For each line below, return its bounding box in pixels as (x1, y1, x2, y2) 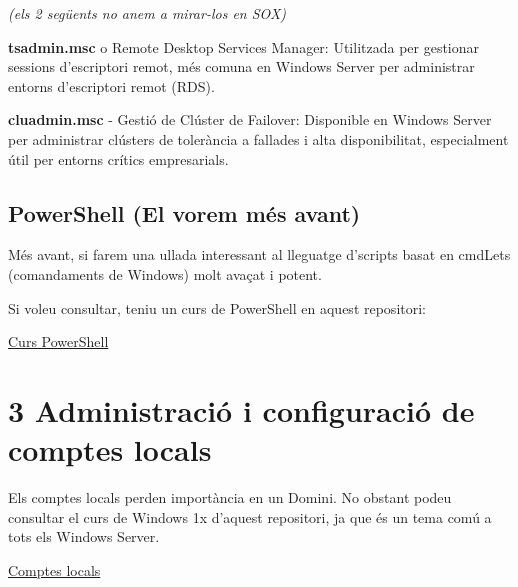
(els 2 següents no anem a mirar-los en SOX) (8, 3, 287, 23)
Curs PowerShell (8, 331, 109, 352)
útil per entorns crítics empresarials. (8, 148, 229, 169)
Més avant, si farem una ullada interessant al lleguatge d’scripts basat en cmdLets (8, 244, 511, 265)
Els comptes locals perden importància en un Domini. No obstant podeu (8, 487, 452, 508)
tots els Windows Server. (8, 526, 160, 547)
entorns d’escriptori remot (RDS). (8, 75, 215, 96)
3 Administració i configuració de (8, 389, 475, 430)
